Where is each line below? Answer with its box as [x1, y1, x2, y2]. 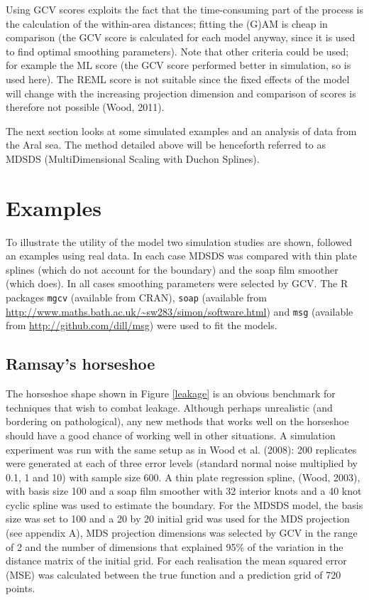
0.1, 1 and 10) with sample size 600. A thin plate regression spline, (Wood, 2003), [6, 469, 360, 484]
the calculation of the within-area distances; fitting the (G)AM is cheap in [6, 16, 328, 31]
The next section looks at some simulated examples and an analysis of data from [6, 123, 357, 138]
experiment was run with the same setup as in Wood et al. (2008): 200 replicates [6, 441, 357, 456]
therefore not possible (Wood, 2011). [6, 100, 165, 114]
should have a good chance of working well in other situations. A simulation [6, 427, 336, 442]
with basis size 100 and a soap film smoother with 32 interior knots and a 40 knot [6, 483, 362, 498]
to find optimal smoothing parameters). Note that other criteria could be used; [6, 43, 349, 58]
